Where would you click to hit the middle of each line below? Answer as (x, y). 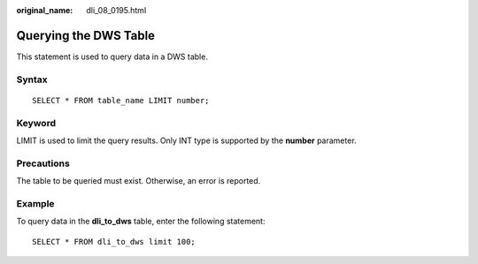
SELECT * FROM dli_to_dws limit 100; (114, 241)
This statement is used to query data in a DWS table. (112, 57)
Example (35, 203)
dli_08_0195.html (116, 10)
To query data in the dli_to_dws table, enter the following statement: (141, 222)
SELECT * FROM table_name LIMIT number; (121, 100)
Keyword (36, 123)
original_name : (45, 10)
